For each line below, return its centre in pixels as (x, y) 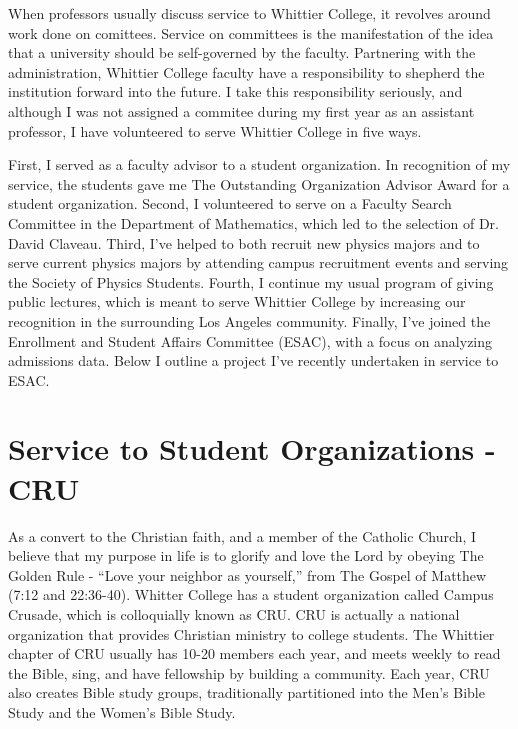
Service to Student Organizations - (252, 448)
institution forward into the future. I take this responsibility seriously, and (235, 91)
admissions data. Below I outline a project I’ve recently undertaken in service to (253, 360)
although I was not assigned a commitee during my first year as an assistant (241, 110)
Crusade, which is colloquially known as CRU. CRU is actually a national (234, 613)
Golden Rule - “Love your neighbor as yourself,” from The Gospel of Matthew (247, 574)
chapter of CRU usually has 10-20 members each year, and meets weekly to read (254, 653)
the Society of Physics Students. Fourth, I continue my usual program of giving (251, 281)
